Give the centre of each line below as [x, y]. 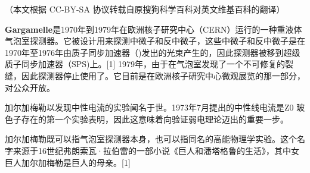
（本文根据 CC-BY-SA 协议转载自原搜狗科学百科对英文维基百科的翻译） [145, 9]
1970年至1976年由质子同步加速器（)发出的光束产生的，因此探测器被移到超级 [153, 52]
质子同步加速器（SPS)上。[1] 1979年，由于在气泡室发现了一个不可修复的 [145, 64]
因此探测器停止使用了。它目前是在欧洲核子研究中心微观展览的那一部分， [163, 75]
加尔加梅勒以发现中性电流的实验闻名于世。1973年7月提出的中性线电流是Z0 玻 [155, 107]
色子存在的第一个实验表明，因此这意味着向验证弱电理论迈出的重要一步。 [147, 119]
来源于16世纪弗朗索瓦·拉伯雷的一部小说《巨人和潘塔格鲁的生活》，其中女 [156, 150]
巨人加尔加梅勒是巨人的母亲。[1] [68, 162]
